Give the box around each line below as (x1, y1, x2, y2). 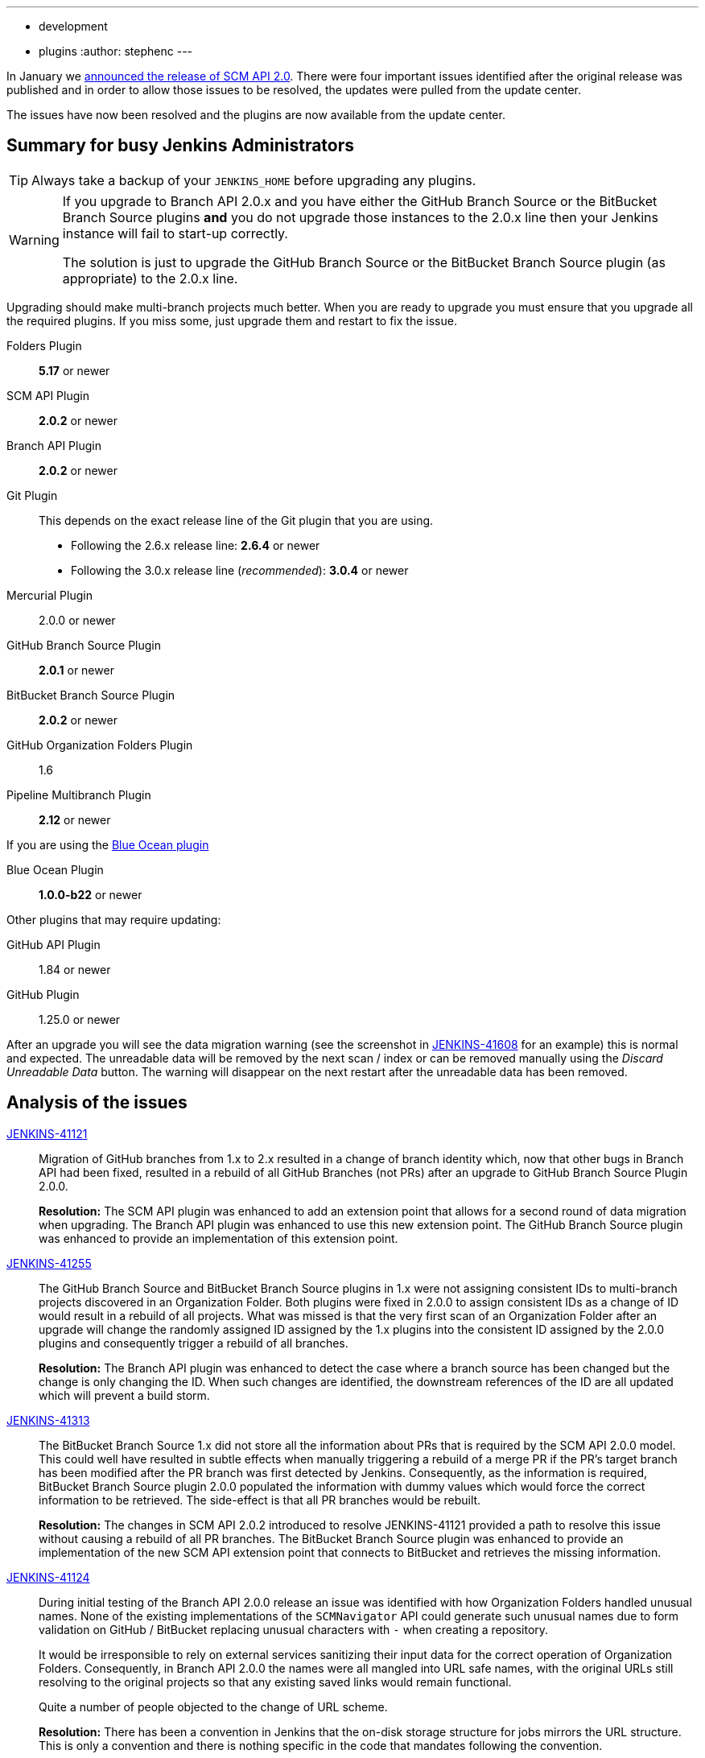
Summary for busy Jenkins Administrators (6, 135, 355, 156)
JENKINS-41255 (6, 1256, 92, 1270)
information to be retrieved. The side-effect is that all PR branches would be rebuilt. (39, 1492, 481, 1507)
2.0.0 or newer (39, 613, 116, 627)
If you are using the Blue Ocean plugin (6, 837, 209, 852)
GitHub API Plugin (6, 937, 101, 951)
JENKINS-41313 (6, 1413, 90, 1427)
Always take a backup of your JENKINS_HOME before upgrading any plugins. (31, 171, 476, 188)
